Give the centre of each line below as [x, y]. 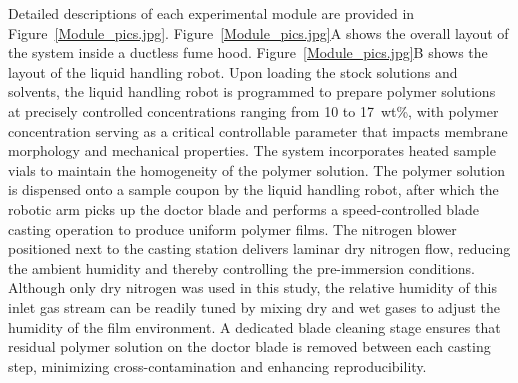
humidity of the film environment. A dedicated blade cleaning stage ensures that [254, 326]
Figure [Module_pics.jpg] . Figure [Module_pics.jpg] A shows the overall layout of [258, 32]
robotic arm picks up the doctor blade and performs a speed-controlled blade [244, 208]
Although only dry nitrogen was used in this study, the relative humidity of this [253, 287]
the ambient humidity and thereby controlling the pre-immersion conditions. [242, 267]
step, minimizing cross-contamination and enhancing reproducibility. [217, 365]
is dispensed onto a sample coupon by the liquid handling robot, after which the [253, 189]
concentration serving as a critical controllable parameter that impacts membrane [258, 130]
